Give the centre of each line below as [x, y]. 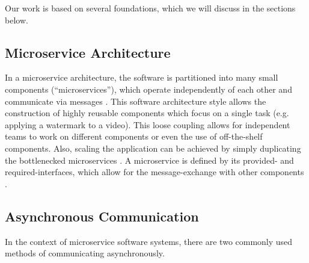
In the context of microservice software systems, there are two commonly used [149, 241]
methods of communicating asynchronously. [85, 253]
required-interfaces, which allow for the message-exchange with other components [154, 172]
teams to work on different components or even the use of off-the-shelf [134, 136]
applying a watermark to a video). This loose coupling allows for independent [148, 124]
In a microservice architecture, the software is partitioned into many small [142, 77]
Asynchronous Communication [102, 216]
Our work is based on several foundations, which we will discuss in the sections [150, 8]
